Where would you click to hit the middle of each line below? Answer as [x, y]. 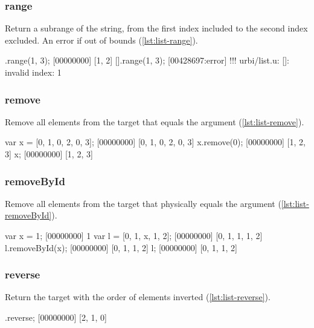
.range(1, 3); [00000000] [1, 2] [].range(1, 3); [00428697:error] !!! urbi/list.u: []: [147, 60]
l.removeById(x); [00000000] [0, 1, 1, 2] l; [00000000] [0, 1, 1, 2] [121, 247]
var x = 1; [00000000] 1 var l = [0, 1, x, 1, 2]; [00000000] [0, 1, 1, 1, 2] [134, 235]
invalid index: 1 [33, 72]
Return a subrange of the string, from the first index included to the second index [156, 28]
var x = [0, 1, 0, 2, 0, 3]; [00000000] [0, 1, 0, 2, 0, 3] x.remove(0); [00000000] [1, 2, [155, 142]
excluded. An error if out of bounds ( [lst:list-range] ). [101, 40]
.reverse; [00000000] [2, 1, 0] [56, 317]
